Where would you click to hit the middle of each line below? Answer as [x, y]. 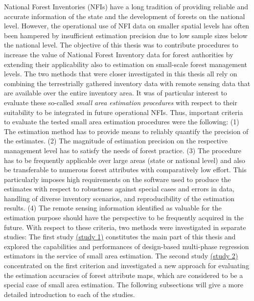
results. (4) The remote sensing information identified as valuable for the [113, 208]
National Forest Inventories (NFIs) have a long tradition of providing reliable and [126, 6]
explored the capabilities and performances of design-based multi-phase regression [127, 246]
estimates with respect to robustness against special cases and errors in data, [119, 189]
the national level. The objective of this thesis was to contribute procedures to [121, 45]
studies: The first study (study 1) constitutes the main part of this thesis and [120, 237]
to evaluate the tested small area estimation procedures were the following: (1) [122, 122]
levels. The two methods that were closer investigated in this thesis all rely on [121, 74]
